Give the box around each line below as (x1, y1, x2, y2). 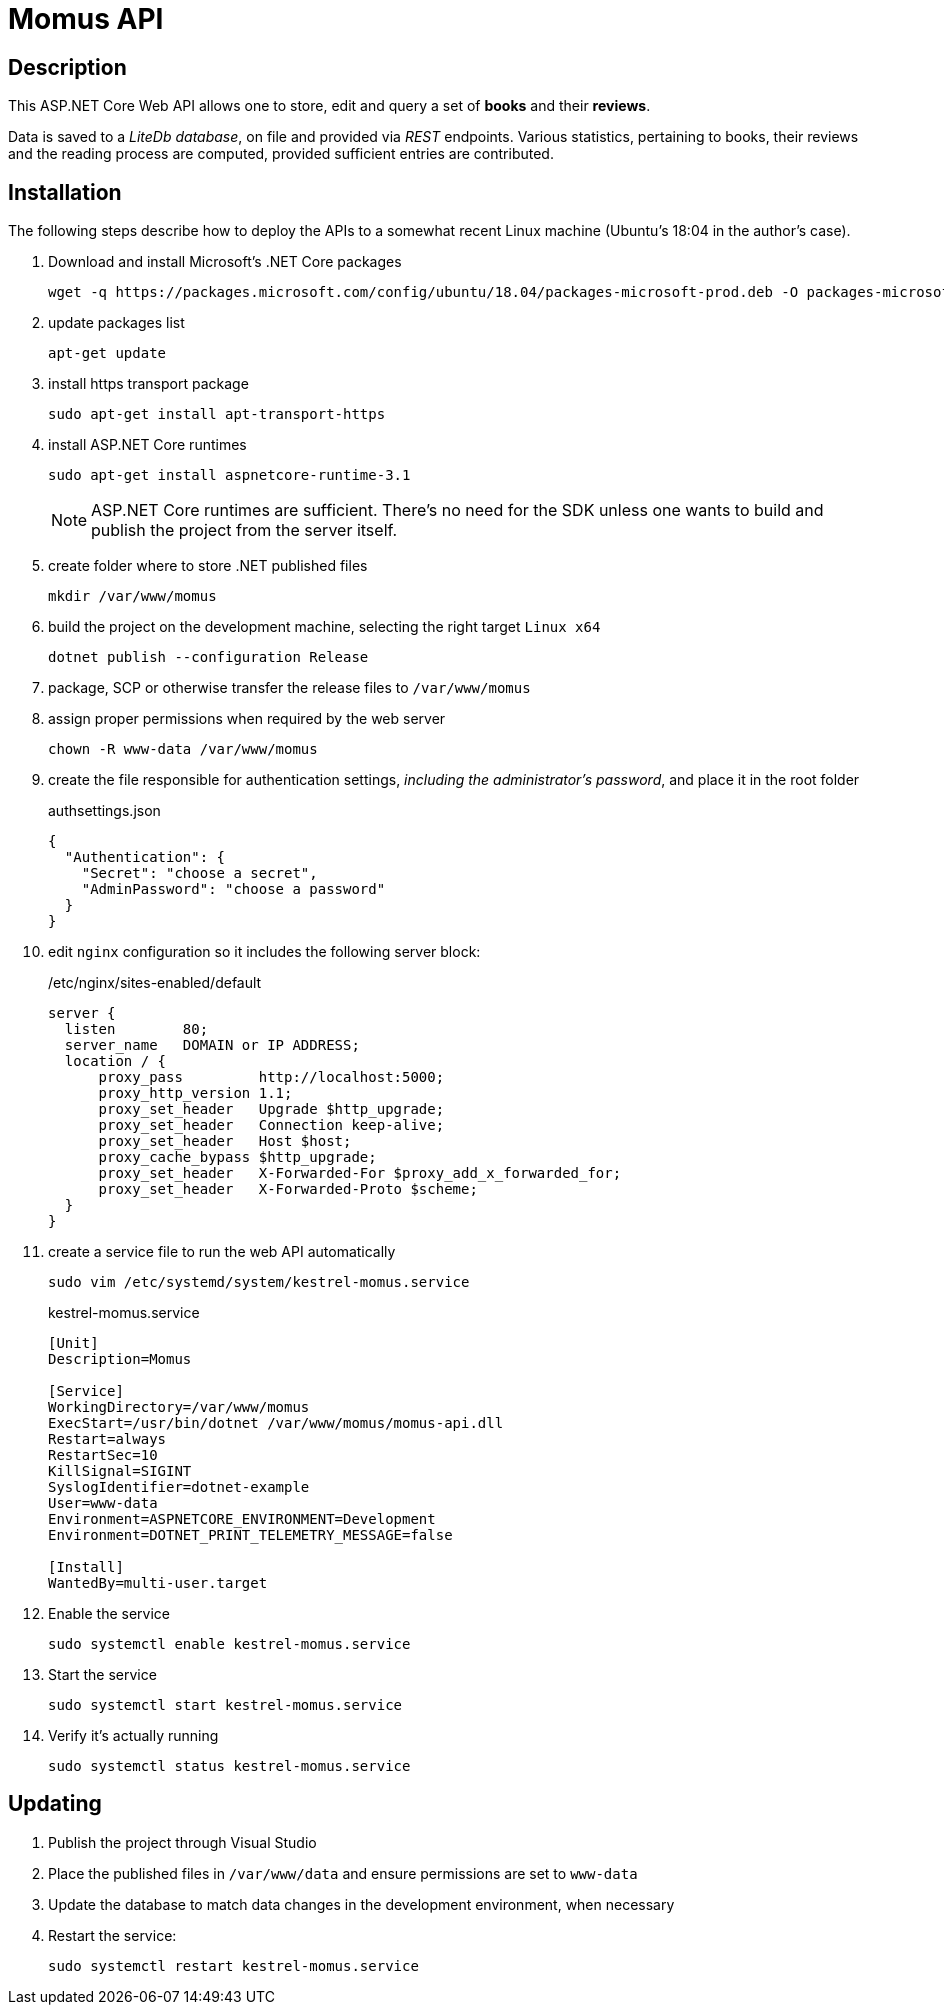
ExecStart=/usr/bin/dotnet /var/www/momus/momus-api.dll (48, 1415, 504, 1432)
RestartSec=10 (48, 1447, 158, 1464)
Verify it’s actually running (48, 1727, 219, 1745)
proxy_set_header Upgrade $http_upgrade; (98, 1101, 445, 1118)
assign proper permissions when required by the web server (48, 710, 446, 728)
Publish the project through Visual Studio (48, 1833, 317, 1851)
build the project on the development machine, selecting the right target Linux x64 (48, 618, 601, 636)
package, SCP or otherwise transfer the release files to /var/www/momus (48, 679, 531, 697)
